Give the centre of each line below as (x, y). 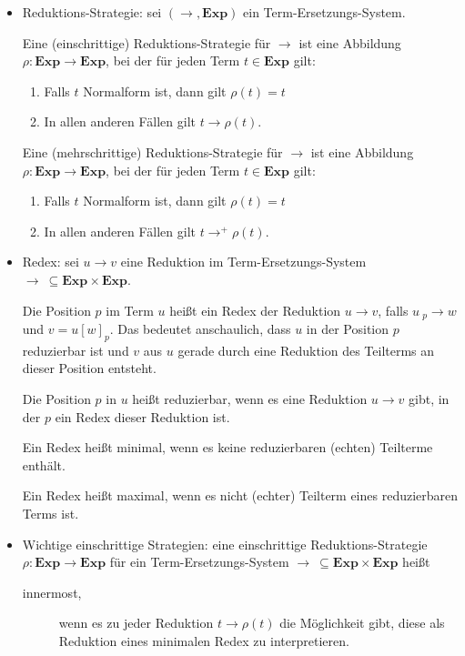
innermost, (52, 592)
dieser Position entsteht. (89, 368)
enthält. (44, 464)
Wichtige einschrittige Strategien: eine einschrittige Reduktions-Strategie (225, 544)
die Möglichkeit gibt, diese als (362, 623)
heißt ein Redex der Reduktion (255, 310)
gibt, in (429, 398)
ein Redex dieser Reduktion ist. (142, 416)
